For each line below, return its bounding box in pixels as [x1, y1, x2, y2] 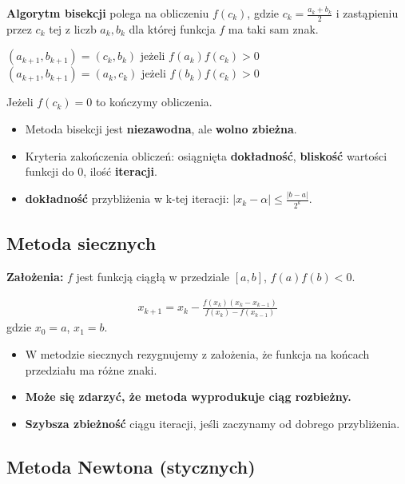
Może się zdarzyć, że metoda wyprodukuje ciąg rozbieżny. [25, 388, 351, 405]
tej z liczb [49, 20, 97, 37]
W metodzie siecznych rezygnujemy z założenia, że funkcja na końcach [25, 346, 370, 363]
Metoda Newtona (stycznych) [6, 454, 256, 478]
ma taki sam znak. [228, 20, 319, 37]
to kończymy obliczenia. [95, 93, 212, 110]
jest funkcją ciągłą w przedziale [76, 268, 230, 285]
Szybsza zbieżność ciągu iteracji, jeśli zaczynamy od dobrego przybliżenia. [25, 415, 400, 431]
